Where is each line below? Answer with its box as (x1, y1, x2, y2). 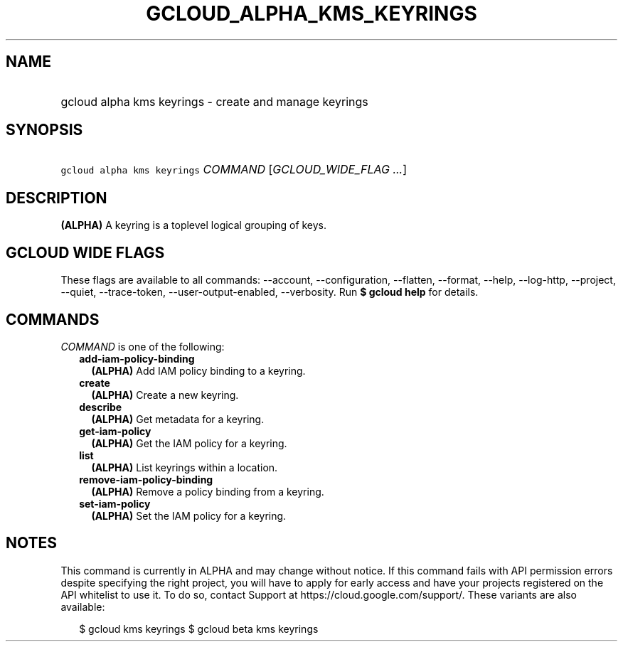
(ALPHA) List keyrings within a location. (91, 461, 278, 474)
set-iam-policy (79, 497, 151, 510)
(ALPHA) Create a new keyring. (91, 388, 239, 401)
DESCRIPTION (6, 188, 107, 207)
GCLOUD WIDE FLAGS (6, 243, 165, 262)
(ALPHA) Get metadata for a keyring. (91, 412, 265, 425)
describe (79, 400, 122, 413)
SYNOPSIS (6, 121, 83, 139)
